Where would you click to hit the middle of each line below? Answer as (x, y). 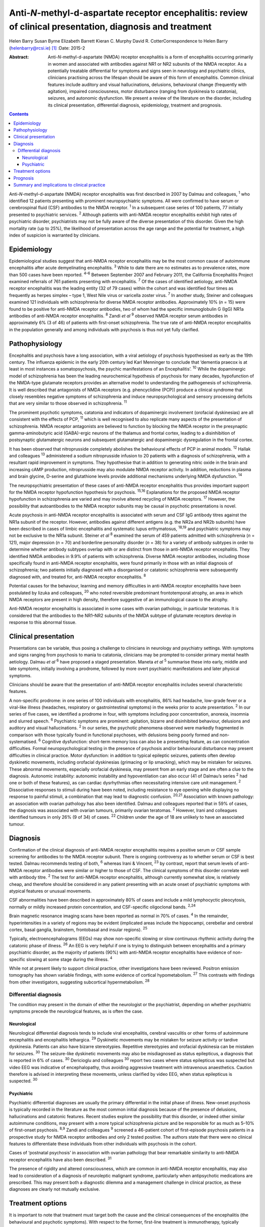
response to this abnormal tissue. (43, 622)
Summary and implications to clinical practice (59, 185)
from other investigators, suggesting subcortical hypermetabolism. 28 (79, 982)
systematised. (23, 742)
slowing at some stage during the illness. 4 (69, 959)
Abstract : (19, 57)
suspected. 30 (23, 1081)
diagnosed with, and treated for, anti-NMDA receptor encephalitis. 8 (78, 576)
